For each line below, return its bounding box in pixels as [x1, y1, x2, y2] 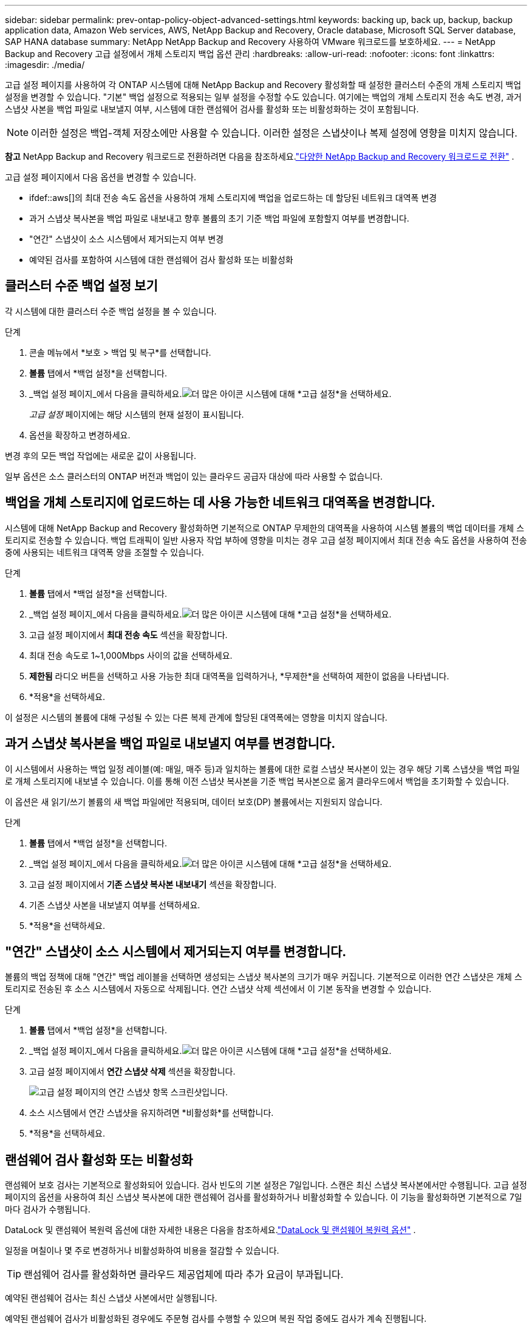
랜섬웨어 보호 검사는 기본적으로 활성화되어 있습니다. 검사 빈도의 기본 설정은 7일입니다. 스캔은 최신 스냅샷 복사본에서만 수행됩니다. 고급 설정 [5, 1180, 527, 1191]
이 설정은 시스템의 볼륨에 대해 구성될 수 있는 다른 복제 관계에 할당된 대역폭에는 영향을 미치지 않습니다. [5, 712, 387, 722]
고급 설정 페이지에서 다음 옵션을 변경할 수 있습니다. [5, 172, 196, 182]
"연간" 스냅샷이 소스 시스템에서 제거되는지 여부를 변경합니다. [5, 943, 347, 959]
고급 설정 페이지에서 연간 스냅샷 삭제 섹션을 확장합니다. [29, 1066, 236, 1077]
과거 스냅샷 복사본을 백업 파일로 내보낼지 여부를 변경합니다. [5, 736, 336, 752]
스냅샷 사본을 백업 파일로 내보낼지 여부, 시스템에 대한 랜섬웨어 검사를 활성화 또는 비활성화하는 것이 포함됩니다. [5, 104, 419, 114]
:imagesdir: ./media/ [5, 59, 85, 70]
